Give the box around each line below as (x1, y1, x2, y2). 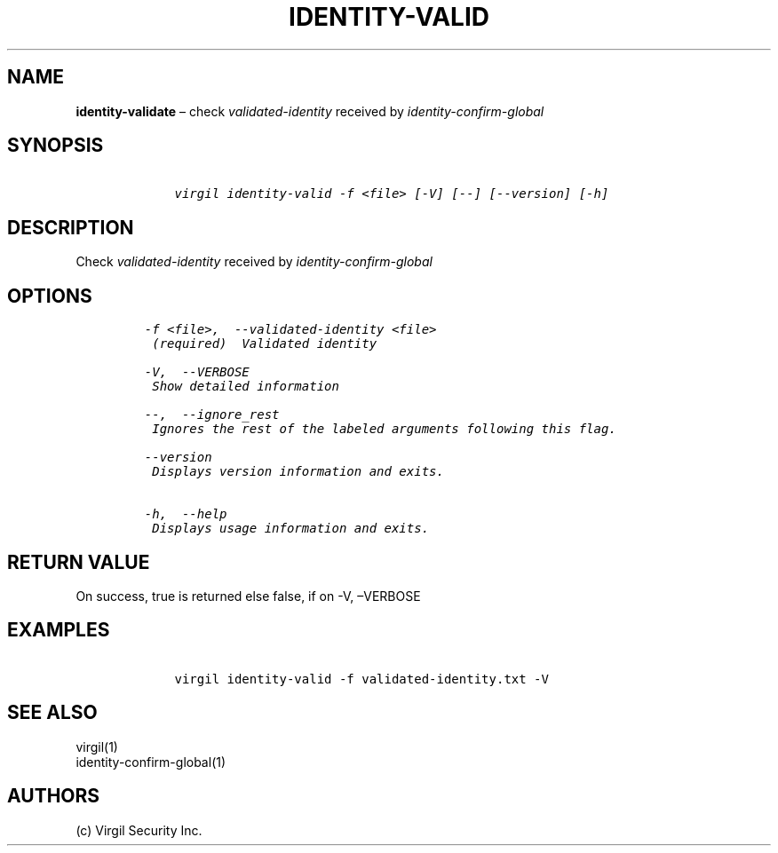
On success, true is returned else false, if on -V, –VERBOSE (75, 588, 421, 604)
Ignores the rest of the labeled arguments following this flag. (152, 422, 616, 437)
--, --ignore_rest (144, 407, 280, 423)
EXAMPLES (7, 619, 110, 642)
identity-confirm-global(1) (75, 754, 226, 770)
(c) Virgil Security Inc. (75, 822, 202, 838)
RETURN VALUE (7, 550, 150, 573)
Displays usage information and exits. (152, 521, 430, 536)
